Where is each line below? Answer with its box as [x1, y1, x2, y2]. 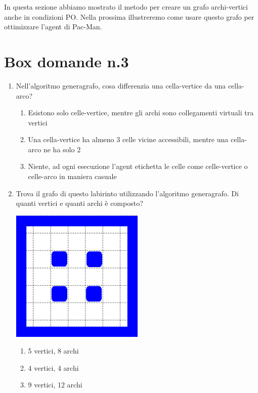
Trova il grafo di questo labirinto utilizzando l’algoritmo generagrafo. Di [16, 188, 239, 198]
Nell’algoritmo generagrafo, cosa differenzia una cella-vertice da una [16, 80, 226, 91]
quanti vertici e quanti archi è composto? [16, 198, 143, 208]
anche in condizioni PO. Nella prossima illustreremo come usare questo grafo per [4, 11, 254, 22]
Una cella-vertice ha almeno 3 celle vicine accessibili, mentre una [28, 134, 229, 145]
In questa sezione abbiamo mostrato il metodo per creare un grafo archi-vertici [4, 2, 248, 12]
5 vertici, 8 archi [28, 345, 79, 356]
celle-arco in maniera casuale [28, 171, 117, 182]
